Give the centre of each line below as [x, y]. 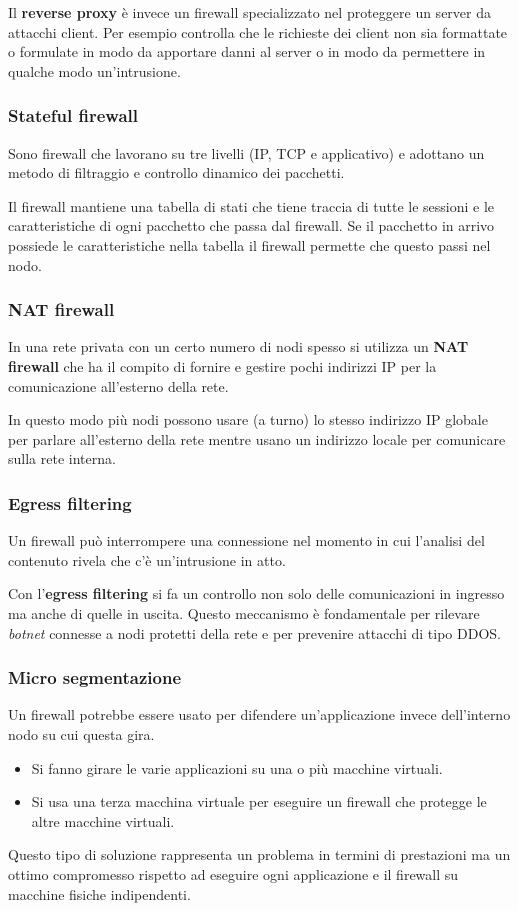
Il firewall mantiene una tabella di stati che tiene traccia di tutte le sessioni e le [251, 205]
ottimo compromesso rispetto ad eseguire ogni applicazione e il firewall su [233, 873]
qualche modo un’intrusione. [94, 70]
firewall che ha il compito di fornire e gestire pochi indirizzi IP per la [222, 365]
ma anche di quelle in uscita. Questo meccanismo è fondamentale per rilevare [244, 612]
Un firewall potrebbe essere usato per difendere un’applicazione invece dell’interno [259, 714]
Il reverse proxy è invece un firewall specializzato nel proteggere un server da [249, 12]
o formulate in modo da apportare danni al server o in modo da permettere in [247, 51]
